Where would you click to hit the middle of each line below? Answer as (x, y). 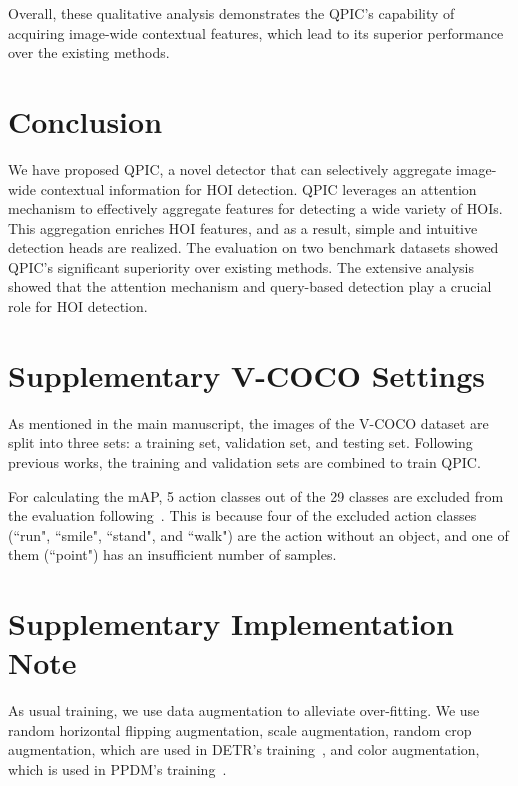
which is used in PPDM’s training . (117, 769)
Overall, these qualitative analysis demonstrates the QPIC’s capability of (231, 13)
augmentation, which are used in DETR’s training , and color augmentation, (244, 749)
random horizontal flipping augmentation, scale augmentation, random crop (240, 729)
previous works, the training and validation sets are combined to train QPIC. (244, 461)
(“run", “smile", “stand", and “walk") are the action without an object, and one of (258, 534)
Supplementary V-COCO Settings (247, 374)
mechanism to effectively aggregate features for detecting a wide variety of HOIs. (255, 208)
